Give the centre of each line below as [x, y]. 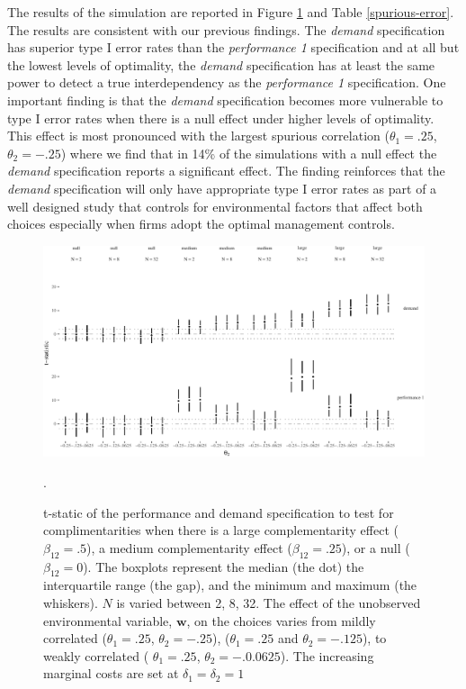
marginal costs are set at [111, 673]
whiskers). [71, 603]
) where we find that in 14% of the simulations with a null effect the [249, 153]
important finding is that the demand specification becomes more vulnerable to [225, 100]
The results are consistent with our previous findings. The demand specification [226, 29]
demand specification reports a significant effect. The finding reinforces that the [226, 171]
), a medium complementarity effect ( [189, 547]
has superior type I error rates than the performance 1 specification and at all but [233, 47]
